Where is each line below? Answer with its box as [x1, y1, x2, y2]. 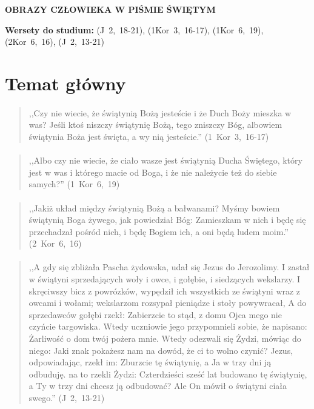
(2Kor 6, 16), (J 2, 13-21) [5, 35, 104, 48]
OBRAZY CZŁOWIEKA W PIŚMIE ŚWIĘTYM [5, 3, 216, 15]
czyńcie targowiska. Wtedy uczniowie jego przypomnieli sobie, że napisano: [28, 320, 307, 333]
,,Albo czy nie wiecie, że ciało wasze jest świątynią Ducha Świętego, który [28, 154, 302, 167]
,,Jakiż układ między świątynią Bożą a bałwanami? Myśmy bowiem [28, 201, 280, 214]
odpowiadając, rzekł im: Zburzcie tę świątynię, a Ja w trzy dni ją [28, 356, 272, 368]
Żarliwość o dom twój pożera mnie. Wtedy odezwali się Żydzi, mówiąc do [28, 332, 301, 345]
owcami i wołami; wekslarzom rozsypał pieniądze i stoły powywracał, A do [28, 296, 307, 309]
